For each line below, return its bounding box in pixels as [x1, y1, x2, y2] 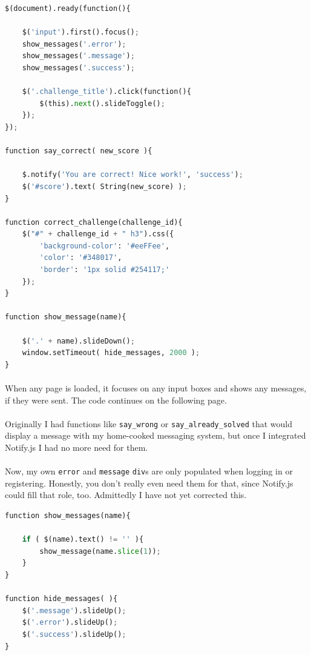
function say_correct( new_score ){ [5, 147, 152, 156]
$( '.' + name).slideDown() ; [22, 336, 135, 345]
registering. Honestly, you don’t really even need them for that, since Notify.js [5, 476, 293, 489]
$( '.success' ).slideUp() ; [22, 630, 126, 639]
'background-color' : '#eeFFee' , [39, 241, 170, 250]
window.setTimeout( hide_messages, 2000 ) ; [22, 348, 200, 357]
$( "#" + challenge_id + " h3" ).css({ [22, 230, 174, 239]
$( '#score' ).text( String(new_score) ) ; [22, 182, 187, 191]
